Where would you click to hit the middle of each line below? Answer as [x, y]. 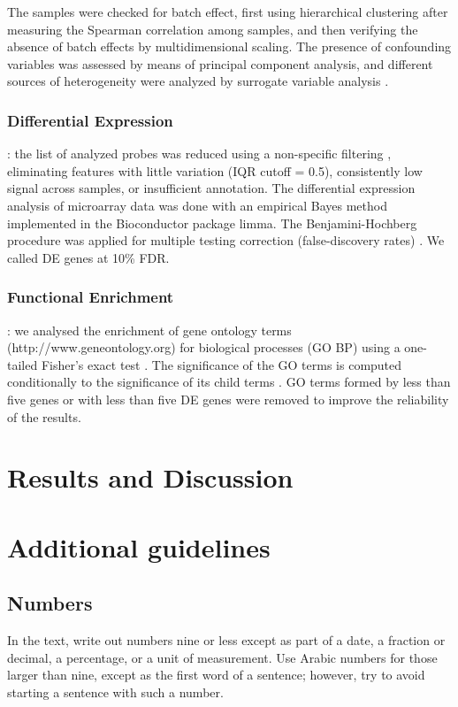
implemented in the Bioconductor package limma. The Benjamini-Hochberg [212, 223]
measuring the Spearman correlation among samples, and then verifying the [213, 29]
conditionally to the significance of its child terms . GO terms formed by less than [229, 382]
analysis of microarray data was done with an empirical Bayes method [197, 205]
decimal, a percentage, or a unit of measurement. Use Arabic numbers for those [222, 657]
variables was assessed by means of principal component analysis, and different [220, 63]
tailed [23, 364]
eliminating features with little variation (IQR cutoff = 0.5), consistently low [215, 170]
